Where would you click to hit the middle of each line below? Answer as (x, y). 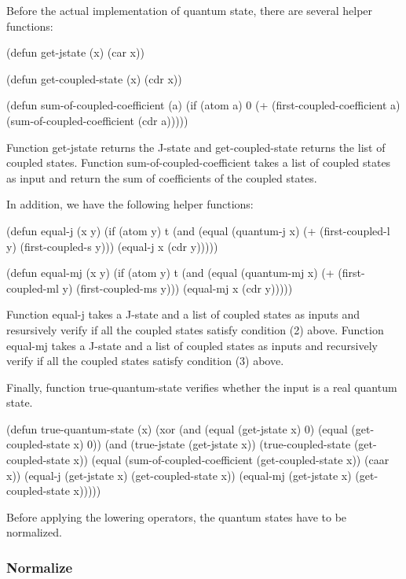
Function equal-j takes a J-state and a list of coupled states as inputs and (183, 314)
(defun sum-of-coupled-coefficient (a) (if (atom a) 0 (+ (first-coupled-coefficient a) (203, 105)
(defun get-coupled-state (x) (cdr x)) (94, 78)
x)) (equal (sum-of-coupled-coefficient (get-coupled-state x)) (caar (231, 460)
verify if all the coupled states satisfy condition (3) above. (145, 361)
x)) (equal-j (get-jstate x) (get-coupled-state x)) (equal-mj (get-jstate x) (179, 475)
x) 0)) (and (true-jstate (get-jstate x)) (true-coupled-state (212, 444)
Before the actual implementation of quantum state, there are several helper (190, 10)
